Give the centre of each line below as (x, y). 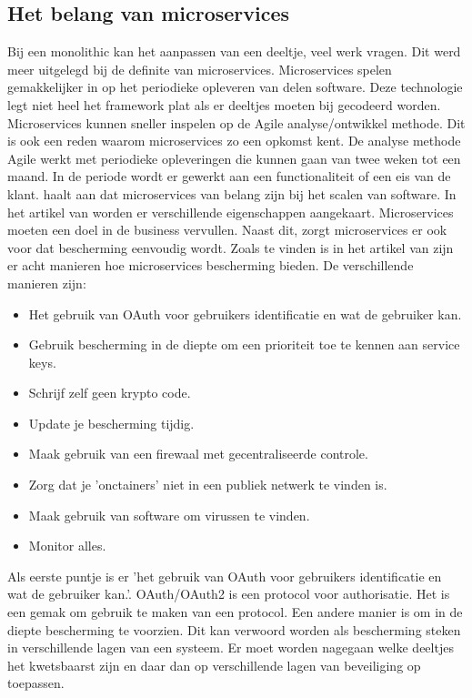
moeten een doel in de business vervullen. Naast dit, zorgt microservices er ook (227, 230)
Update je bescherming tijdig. (111, 423)
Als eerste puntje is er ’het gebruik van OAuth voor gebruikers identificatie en (225, 576)
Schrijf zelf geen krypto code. (110, 393)
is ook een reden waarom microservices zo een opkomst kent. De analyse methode (234, 141)
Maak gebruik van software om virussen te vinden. (169, 515)
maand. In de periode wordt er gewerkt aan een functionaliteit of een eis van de (229, 176)
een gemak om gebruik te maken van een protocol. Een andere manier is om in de (235, 612)
